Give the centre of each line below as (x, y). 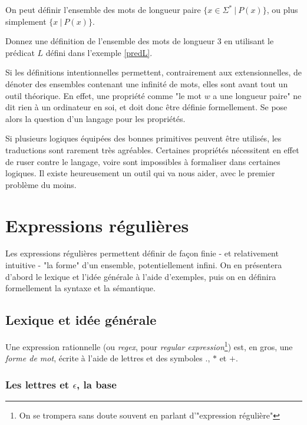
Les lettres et (37, 384)
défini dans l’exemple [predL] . (99, 52)
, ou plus (282, 9)
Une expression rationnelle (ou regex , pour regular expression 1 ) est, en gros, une (149, 346)
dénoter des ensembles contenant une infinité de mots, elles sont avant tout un (147, 83)
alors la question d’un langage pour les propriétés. (95, 118)
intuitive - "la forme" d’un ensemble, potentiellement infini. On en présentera (144, 265)
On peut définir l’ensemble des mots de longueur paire (103, 9)
